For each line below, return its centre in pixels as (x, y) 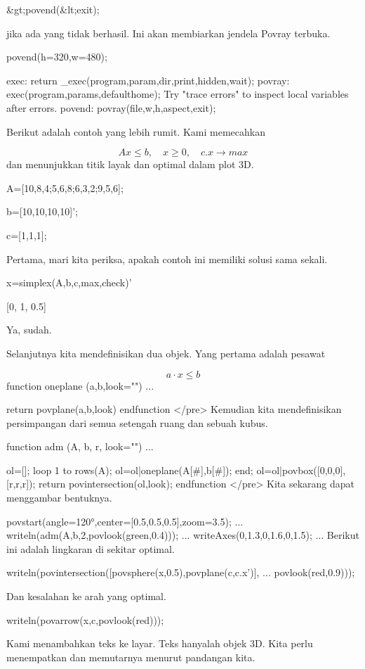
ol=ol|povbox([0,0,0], (301, 470)
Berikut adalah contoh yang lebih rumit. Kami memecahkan (136, 131)
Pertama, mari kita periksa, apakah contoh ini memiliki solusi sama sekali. (167, 259)
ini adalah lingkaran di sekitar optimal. (91, 548)
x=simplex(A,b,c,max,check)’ (69, 282)
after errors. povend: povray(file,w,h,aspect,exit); (111, 107)
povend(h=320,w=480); (57, 57)
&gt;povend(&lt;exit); (53, 9)
